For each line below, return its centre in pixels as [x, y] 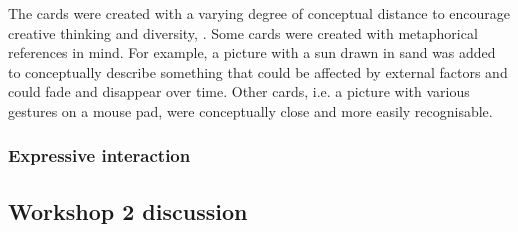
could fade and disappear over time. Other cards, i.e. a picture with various [239, 91]
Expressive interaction [99, 155]
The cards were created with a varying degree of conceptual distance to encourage [259, 13]
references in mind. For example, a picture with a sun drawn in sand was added [252, 52]
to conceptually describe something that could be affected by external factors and [258, 71]
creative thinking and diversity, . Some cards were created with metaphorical [243, 32]
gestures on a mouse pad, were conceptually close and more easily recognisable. [250, 110]
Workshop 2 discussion [128, 210]
